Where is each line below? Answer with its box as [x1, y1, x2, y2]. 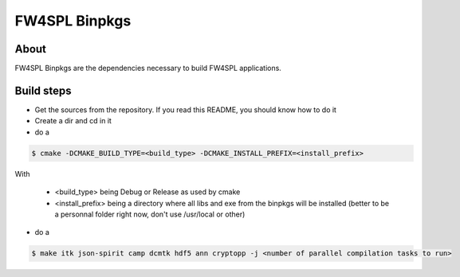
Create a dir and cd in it [34, 116, 112, 126]
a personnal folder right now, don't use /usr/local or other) [54, 209, 246, 219]
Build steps [14, 84, 72, 97]
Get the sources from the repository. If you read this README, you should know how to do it [34, 104, 336, 115]
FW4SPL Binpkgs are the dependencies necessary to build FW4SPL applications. [14, 64, 282, 73]
